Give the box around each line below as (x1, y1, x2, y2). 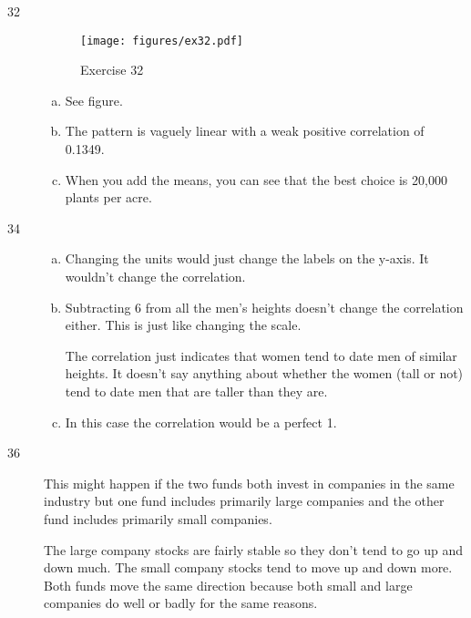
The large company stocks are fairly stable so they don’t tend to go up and (44, 540, 464, 559)
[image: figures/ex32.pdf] (80, 34, 243, 47)
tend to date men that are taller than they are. (65, 381, 328, 400)
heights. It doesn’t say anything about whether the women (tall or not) (65, 364, 464, 383)
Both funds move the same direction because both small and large (44, 575, 413, 594)
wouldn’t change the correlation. (65, 267, 246, 285)
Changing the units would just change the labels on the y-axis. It (65, 249, 429, 268)
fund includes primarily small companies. (44, 509, 272, 528)
